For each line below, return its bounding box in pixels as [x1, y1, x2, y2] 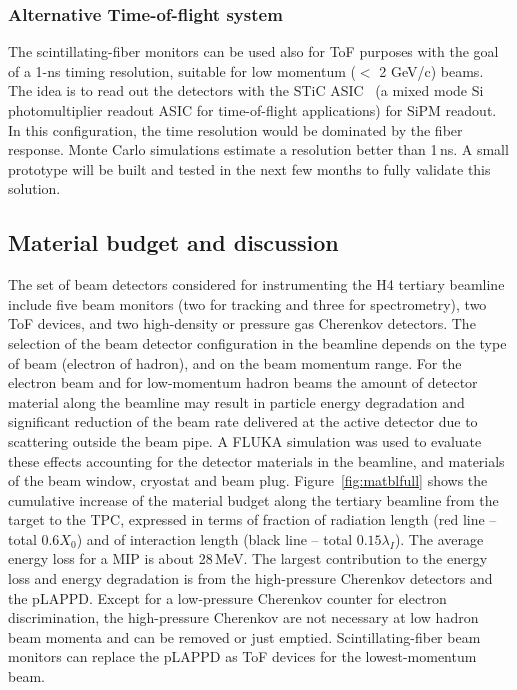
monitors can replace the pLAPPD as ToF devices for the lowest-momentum [8, 646, 477, 667]
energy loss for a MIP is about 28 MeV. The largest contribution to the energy [8, 548, 488, 569]
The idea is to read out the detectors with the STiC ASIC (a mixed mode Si [8, 80, 484, 101]
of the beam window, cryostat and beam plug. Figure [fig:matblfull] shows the [8, 470, 488, 491]
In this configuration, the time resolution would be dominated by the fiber [8, 119, 463, 140]
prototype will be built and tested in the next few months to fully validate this [8, 158, 491, 179]
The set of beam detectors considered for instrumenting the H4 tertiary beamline [8, 274, 505, 295]
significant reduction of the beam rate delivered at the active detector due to [8, 411, 478, 432]
